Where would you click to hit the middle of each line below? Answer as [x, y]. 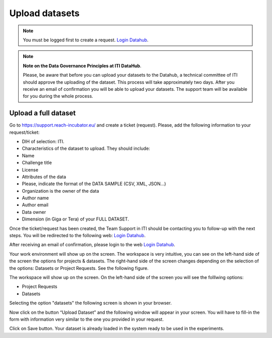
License [30, 170]
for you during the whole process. [58, 96]
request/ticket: [24, 132]
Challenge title [37, 163]
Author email [35, 205]
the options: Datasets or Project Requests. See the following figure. [79, 268]
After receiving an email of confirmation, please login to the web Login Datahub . [92, 245]
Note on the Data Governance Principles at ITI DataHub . [82, 66]
